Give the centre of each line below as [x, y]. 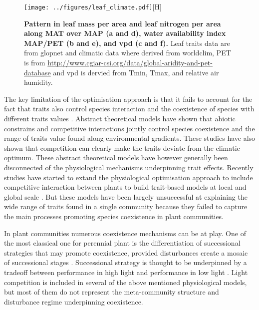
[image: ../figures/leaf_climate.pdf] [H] [93, 6]
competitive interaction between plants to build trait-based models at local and [125, 187]
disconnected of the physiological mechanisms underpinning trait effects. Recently [129, 167]
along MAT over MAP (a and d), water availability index [125, 33]
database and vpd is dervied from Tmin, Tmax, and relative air [122, 72]
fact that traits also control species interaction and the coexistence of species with [129, 109]
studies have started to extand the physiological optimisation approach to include [129, 177]
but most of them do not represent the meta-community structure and [112, 292]
